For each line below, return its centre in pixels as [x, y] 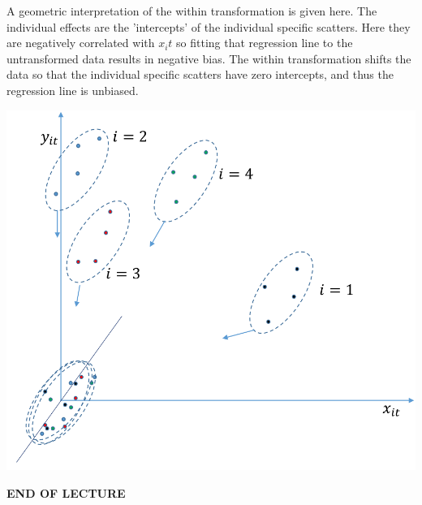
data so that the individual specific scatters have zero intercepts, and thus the [200, 74]
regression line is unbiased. [73, 90]
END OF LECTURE [66, 492]
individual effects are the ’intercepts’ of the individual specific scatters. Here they [209, 26]
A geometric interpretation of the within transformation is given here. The [192, 11]
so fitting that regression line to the [265, 43]
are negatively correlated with [81, 43]
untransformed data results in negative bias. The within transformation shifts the [209, 58]
